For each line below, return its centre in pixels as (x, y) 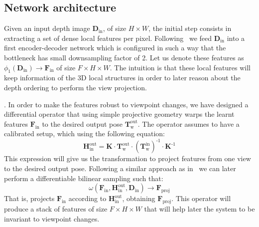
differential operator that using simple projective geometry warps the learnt (119, 114)
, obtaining (139, 198)
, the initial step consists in (190, 28)
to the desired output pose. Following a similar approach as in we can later (120, 168)
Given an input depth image (47, 28)
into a (236, 38)
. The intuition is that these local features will (180, 67)
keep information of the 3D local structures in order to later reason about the (122, 78)
